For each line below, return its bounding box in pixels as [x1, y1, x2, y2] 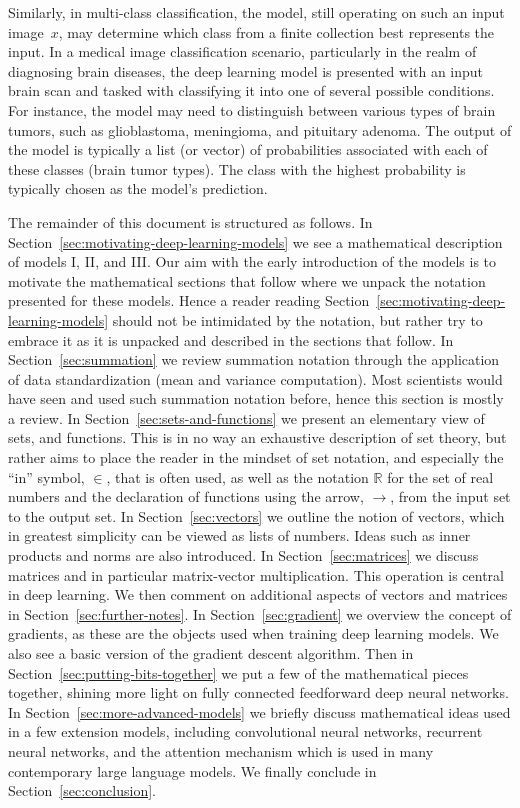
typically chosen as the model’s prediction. [8, 178, 268, 199]
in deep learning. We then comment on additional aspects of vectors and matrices [8, 584, 508, 605]
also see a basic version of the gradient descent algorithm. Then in [8, 643, 414, 663]
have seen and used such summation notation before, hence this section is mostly [8, 388, 504, 409]
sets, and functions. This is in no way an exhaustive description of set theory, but [8, 427, 507, 448]
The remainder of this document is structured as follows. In [8, 211, 373, 232]
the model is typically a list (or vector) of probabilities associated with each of [8, 139, 488, 160]
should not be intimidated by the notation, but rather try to [112, 309, 483, 330]
